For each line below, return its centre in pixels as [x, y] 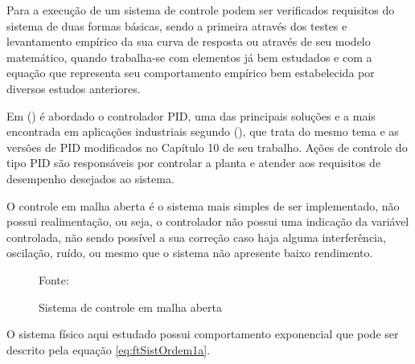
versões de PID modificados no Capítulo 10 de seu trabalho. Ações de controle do [207, 147]
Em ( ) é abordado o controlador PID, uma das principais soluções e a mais [191, 115]
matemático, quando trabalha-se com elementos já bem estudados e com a [189, 57]
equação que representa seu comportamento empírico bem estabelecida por [191, 73]
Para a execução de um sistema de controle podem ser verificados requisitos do [201, 10]
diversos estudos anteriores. [74, 88]
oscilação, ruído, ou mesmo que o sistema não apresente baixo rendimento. [190, 253]
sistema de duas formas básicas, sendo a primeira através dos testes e [177, 25]
